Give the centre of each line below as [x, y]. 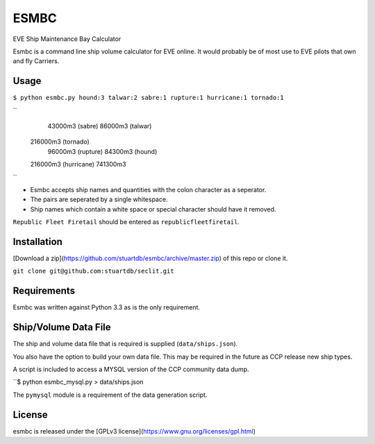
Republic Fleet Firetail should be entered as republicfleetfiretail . [126, 222]
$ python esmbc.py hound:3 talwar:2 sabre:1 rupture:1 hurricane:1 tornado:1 [148, 98]
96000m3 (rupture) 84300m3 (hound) [102, 151]
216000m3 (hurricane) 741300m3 [78, 164]
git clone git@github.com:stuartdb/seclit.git [93, 271]
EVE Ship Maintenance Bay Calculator [67, 39]
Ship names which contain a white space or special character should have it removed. [153, 209]
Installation [37, 242]
